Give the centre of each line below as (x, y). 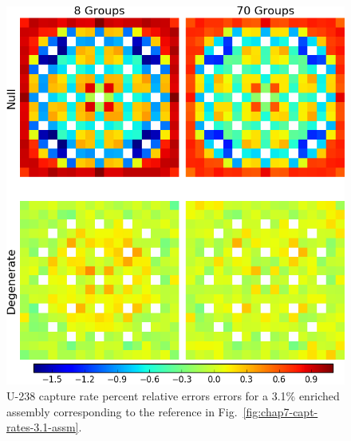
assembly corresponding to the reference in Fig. (122, 411)
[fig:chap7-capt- (280, 411)
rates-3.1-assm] (43, 427)
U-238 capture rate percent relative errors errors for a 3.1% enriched (173, 396)
